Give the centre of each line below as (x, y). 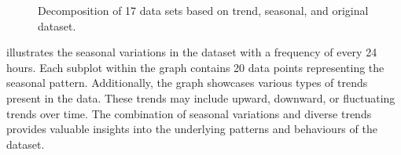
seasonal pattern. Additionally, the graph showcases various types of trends (187, 83)
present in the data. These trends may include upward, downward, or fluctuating (201, 97)
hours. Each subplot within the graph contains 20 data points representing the (195, 67)
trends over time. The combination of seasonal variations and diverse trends (189, 113)
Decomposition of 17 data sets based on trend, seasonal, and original (203, 10)
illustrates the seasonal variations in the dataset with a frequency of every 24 (192, 52)
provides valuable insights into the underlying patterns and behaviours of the (192, 129)
